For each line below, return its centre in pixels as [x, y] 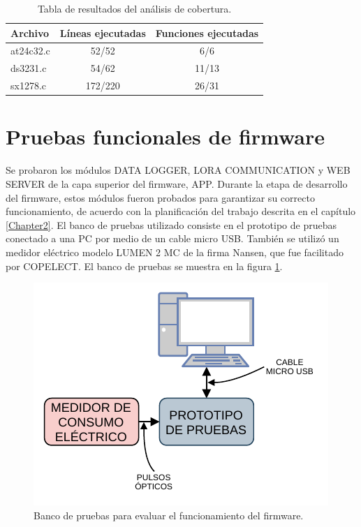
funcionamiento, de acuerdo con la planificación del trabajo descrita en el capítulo [181, 211]
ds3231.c [29, 68]
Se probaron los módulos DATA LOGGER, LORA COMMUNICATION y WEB [178, 170]
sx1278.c [29, 86]
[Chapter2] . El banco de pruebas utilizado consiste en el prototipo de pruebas [171, 224]
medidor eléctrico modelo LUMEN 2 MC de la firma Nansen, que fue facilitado [175, 252]
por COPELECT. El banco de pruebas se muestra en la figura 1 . [144, 266]
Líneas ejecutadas [103, 32]
